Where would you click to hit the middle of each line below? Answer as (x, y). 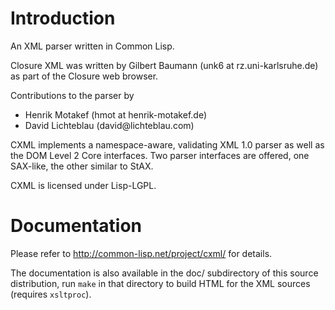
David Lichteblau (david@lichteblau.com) (109, 125)
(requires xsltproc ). (51, 294)
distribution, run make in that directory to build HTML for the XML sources (160, 283)
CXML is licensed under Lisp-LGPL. (83, 185)
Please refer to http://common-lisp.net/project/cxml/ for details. (141, 253)
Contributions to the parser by (72, 95)
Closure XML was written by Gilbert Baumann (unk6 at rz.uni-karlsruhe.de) (164, 65)
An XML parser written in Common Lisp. (92, 46)
